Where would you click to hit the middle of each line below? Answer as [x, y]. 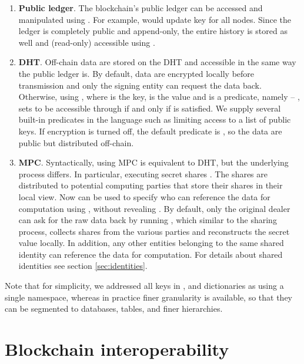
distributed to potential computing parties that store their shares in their [151, 185]
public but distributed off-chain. [76, 142]
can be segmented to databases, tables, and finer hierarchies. [114, 309]
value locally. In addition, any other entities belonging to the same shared [151, 243]
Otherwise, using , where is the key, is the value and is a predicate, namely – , [159, 97]
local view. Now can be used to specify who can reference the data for [144, 196]
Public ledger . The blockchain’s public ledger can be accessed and [141, 8]
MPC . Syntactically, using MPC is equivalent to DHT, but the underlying [153, 162]
